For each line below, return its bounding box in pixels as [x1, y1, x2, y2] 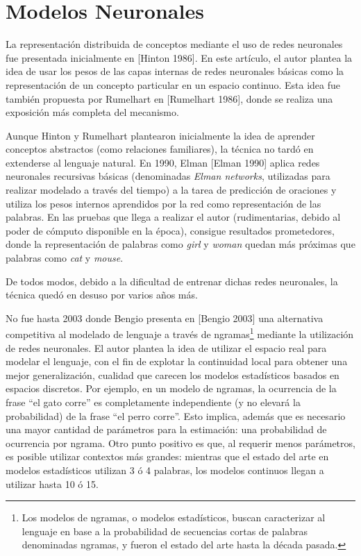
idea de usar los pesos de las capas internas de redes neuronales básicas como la [6, 64, 344, 78]
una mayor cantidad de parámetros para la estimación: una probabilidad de [6, 422, 327, 437]
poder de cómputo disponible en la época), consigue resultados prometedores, [6, 223, 335, 237]
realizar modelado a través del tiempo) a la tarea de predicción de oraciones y [6, 183, 337, 197]
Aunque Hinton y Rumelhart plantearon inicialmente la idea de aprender [6, 128, 315, 142]
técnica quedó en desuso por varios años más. [6, 287, 198, 302]
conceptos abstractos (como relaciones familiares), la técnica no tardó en [6, 142, 314, 156]
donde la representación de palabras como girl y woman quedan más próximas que [6, 237, 355, 251]
